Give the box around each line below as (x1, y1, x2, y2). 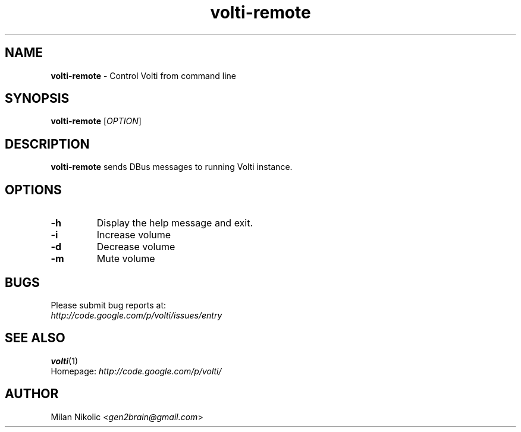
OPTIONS (5, 182, 62, 197)
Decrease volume (96, 241, 175, 253)
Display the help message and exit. (96, 217, 253, 229)
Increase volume (96, 229, 171, 241)
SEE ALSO (5, 330, 65, 346)
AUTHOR (5, 386, 59, 402)
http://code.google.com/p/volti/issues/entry (51, 310, 222, 320)
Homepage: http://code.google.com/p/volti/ (51, 365, 222, 376)
